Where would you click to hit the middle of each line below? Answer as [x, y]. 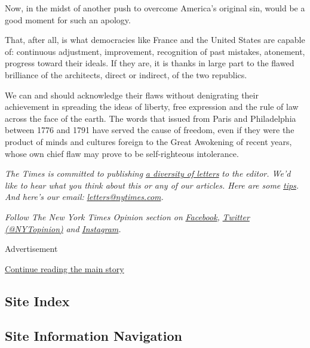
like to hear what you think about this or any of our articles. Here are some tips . [152, 185]
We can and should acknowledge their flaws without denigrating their [132, 95]
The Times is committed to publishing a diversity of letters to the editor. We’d [148, 173]
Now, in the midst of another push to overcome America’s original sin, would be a [155, 8]
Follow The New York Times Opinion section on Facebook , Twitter [127, 216]
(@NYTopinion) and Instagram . [63, 228]
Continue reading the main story [65, 268]
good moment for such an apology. [68, 19]
